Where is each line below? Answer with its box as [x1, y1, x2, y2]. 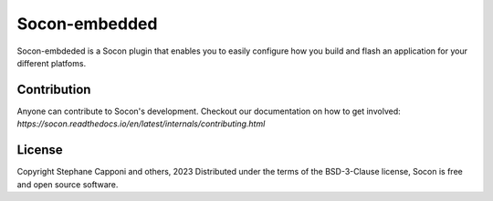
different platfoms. [16, 57, 87, 68]
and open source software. [16, 178, 119, 190]
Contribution [16, 82, 91, 97]
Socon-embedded [16, 14, 158, 34]
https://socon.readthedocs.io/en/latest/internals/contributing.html [16, 118, 266, 129]
